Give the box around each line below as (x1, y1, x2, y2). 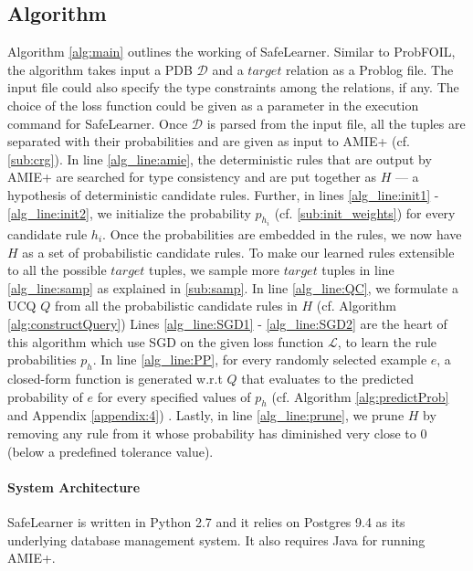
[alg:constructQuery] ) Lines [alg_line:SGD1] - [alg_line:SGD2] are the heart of (7, 313, 447, 333)
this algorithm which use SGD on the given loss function (7, 332, 324, 351)
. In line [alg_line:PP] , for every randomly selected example (92, 350, 427, 369)
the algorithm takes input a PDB (7, 59, 193, 79)
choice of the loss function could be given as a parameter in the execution (7, 95, 419, 114)
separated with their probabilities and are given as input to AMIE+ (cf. (7, 132, 410, 151)
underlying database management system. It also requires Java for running (7, 530, 426, 549)
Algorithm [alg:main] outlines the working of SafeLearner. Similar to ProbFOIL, (7, 42, 456, 61)
